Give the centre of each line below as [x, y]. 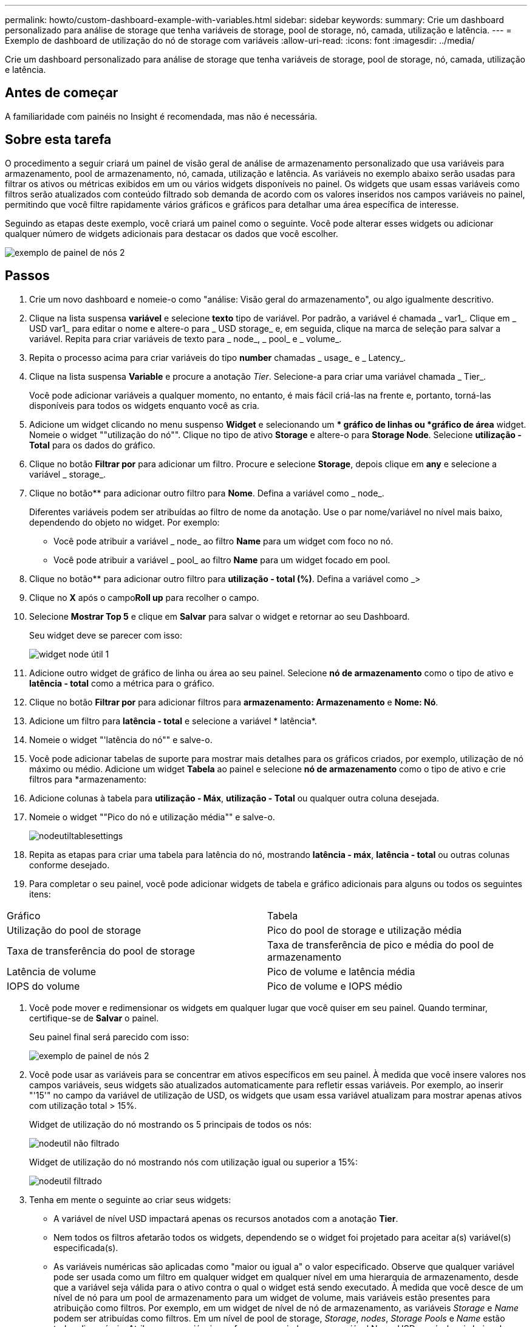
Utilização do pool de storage [74, 930]
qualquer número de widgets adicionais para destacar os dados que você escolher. [172, 233]
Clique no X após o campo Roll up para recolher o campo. [144, 597]
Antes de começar [62, 93]
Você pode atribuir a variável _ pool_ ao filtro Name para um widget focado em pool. [222, 560]
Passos [27, 276]
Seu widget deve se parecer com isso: [106, 635]
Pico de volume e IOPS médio [335, 986]
